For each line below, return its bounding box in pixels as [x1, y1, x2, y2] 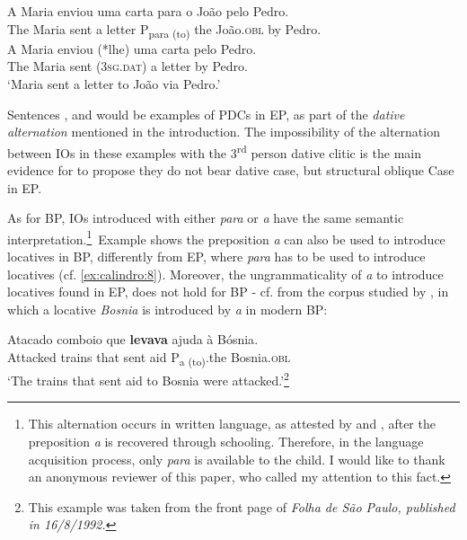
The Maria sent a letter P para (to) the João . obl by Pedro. [7, 19, 322, 40]
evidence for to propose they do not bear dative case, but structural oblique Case [7, 160, 454, 179]
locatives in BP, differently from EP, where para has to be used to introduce [7, 246, 426, 265]
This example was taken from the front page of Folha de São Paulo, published [28, 497, 455, 516]
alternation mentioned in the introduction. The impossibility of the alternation [7, 122, 440, 141]
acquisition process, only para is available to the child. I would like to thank [28, 449, 445, 468]
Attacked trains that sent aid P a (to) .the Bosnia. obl [7, 347, 290, 368]
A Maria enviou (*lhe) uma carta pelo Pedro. [7, 39, 257, 58]
